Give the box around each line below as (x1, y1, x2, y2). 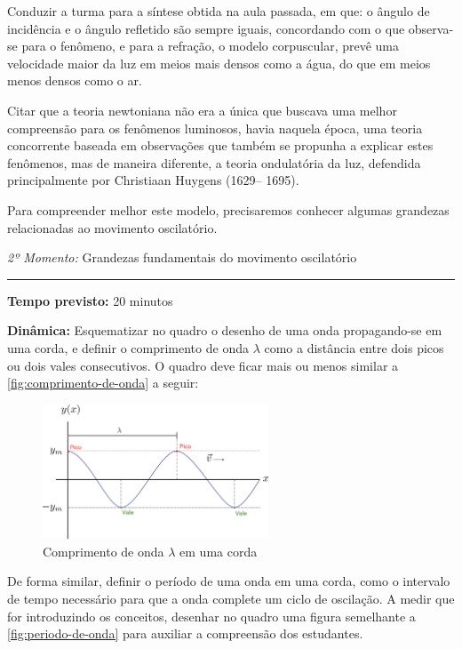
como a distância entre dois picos (264, 338, 444, 357)
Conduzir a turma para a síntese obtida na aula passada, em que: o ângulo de (7, 2, 430, 20)
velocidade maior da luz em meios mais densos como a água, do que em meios (7, 53, 431, 72)
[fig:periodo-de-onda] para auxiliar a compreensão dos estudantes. (7, 624, 363, 643)
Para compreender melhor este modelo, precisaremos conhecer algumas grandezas (7, 200, 450, 219)
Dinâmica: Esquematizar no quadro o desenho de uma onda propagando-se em (7, 321, 442, 340)
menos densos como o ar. (7, 71, 142, 90)
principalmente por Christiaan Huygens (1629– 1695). (7, 171, 299, 189)
